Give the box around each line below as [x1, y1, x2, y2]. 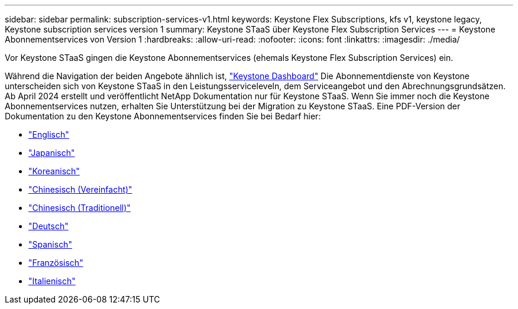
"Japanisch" [28, 148, 75, 158]
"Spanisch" [28, 239, 72, 249]
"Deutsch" [28, 221, 69, 231]
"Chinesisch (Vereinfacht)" [28, 184, 132, 194]
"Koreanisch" [28, 166, 80, 176]
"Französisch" [28, 258, 83, 268]
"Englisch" [28, 129, 69, 139]
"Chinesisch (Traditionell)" [28, 203, 131, 213]
